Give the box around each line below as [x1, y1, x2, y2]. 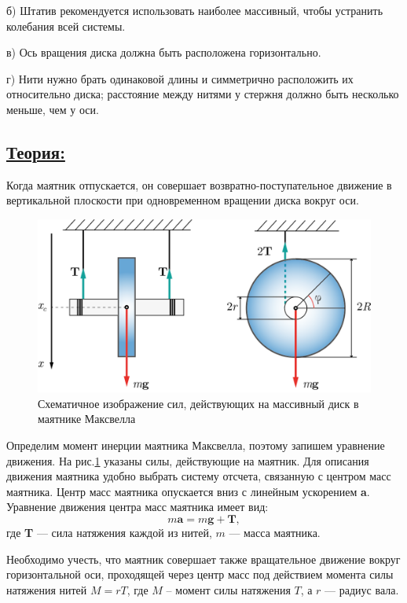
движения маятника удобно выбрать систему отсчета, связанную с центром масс [6, 468, 391, 484]
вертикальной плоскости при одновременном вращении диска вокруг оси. [6, 192, 359, 208]
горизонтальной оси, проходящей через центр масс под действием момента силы [6, 566, 394, 583]
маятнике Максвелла [38, 410, 136, 427]
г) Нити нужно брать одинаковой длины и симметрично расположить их [6, 70, 354, 86]
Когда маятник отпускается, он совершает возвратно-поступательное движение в [6, 176, 392, 193]
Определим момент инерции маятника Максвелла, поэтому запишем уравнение [6, 437, 385, 454]
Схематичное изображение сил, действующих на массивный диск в [38, 395, 359, 411]
